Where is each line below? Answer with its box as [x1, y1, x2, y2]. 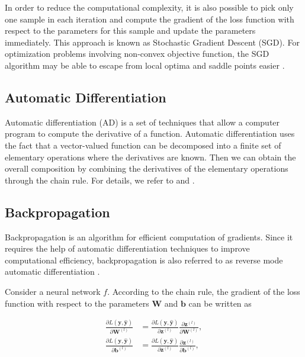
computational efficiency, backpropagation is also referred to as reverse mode [5, 253, 283, 266]
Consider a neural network [5, 285, 101, 297]
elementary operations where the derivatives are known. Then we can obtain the [5, 150, 296, 163]
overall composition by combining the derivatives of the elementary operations [5, 162, 288, 175]
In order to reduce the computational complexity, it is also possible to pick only [5, 1, 294, 13]
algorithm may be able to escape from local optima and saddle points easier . [5, 59, 285, 71]
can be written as [188, 297, 252, 309]
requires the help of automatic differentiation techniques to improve [5, 242, 250, 255]
